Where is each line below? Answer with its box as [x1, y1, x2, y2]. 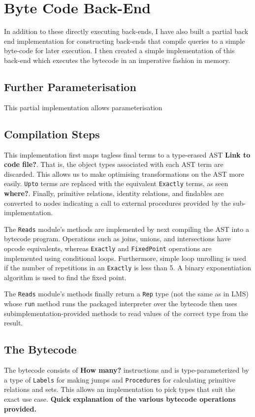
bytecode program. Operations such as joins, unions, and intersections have [4, 233, 231, 244]
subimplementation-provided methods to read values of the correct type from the [4, 308, 248, 318]
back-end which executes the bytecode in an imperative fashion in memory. [4, 55, 230, 65]
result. [4, 318, 23, 328]
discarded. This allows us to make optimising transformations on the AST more [4, 168, 244, 179]
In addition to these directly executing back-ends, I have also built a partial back [4, 26, 249, 36]
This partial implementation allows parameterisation [4, 102, 162, 112]
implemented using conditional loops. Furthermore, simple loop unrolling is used [4, 253, 246, 263]
